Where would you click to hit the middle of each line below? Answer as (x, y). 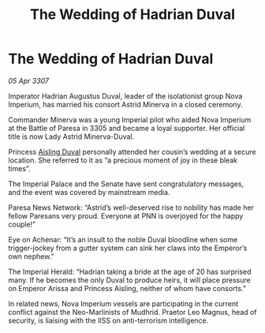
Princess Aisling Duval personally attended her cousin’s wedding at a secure (132, 152)
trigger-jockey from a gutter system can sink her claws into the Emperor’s (128, 248)
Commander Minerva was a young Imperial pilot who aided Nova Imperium (130, 119)
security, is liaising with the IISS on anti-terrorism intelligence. (108, 320)
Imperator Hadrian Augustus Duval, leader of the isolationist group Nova (125, 95)
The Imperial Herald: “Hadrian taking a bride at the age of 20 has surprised (130, 271)
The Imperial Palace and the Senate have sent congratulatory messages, (126, 184)
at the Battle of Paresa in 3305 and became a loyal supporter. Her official (127, 128)
